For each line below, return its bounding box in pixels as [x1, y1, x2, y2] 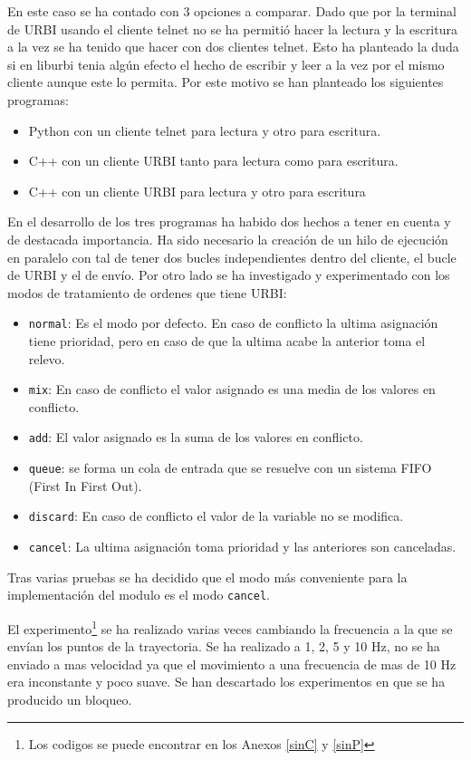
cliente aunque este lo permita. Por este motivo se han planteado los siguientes [7, 72, 444, 91]
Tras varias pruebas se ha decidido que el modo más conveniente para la [7, 567, 408, 586]
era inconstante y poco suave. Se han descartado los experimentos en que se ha [7, 672, 446, 691]
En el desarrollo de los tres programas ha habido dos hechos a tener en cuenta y [7, 212, 451, 231]
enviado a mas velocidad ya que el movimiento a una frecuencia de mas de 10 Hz [7, 654, 457, 673]
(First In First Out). [28, 476, 142, 495]
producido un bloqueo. [7, 689, 132, 708]
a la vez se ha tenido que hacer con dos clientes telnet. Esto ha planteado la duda [7, 37, 459, 56]
